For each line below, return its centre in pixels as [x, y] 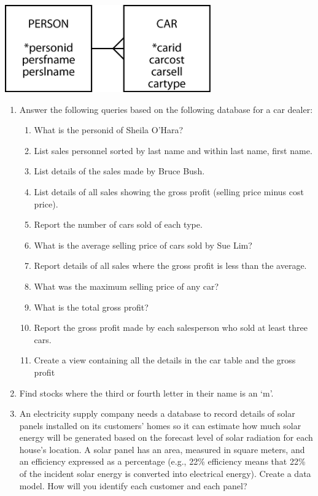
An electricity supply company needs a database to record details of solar [157, 413]
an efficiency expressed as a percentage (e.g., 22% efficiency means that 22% [162, 461]
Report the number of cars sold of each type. [118, 224]
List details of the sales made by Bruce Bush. [119, 171]
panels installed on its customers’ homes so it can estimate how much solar [160, 425]
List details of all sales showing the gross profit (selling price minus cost [169, 191]
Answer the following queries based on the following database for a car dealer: [166, 109]
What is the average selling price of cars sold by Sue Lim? [143, 245]
